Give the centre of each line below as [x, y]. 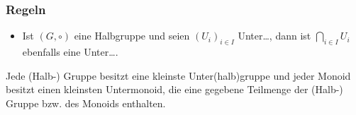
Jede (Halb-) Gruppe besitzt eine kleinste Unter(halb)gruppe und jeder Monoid [178, 75]
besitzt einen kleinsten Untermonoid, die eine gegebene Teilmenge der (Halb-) [174, 89]
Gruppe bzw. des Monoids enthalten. [86, 103]
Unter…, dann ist [274, 36]
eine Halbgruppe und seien [132, 36]
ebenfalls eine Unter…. [70, 52]
